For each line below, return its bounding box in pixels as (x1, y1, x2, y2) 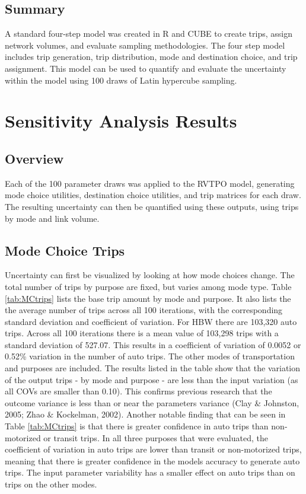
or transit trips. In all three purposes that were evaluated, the (43, 431, 268, 444)
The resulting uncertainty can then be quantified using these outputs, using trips (5, 200, 299, 212)
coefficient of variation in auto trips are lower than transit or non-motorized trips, (5, 443, 302, 455)
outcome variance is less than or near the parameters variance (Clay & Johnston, (5, 396, 299, 409)
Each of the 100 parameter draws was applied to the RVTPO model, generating (5, 177, 295, 189)
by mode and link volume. (5, 212, 100, 224)
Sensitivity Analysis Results (5, 109, 237, 133)
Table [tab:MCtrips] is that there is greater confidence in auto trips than (5, 420, 269, 432)
